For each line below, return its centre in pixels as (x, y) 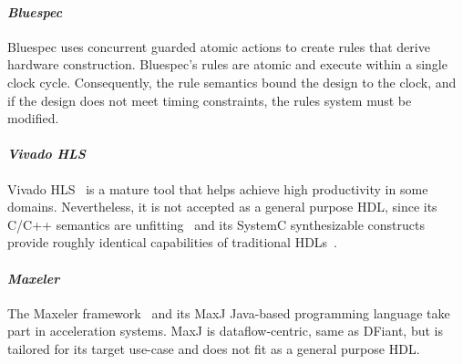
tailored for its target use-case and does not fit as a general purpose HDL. (214, 348)
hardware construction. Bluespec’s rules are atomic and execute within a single (227, 64)
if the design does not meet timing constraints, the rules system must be (210, 100)
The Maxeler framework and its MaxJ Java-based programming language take (229, 312)
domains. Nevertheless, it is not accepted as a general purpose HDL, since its (222, 207)
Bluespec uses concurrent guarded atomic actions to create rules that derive (219, 46)
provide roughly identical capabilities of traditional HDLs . (173, 242)
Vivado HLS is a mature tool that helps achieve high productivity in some (218, 188)
